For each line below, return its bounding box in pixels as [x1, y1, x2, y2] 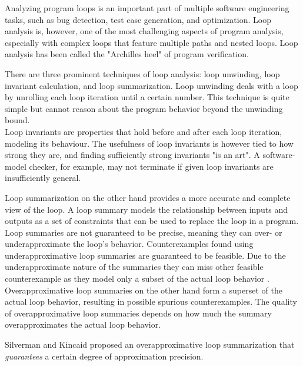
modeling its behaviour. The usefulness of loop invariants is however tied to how [5, 137, 294, 149]
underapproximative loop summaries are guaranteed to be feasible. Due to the [5, 249, 286, 261]
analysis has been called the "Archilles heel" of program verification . [5, 48, 249, 60]
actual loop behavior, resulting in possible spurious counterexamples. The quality [5, 295, 297, 308]
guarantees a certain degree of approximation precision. [5, 349, 204, 362]
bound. [5, 114, 30, 126]
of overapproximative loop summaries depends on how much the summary [5, 306, 272, 319]
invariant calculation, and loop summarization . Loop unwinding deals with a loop [5, 79, 298, 91]
